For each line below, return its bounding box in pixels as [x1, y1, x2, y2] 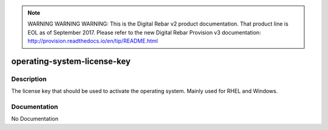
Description [11, 75, 47, 83]
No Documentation [11, 115, 59, 123]
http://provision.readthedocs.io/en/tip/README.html [27, 37, 158, 45]
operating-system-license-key [11, 56, 131, 66]
